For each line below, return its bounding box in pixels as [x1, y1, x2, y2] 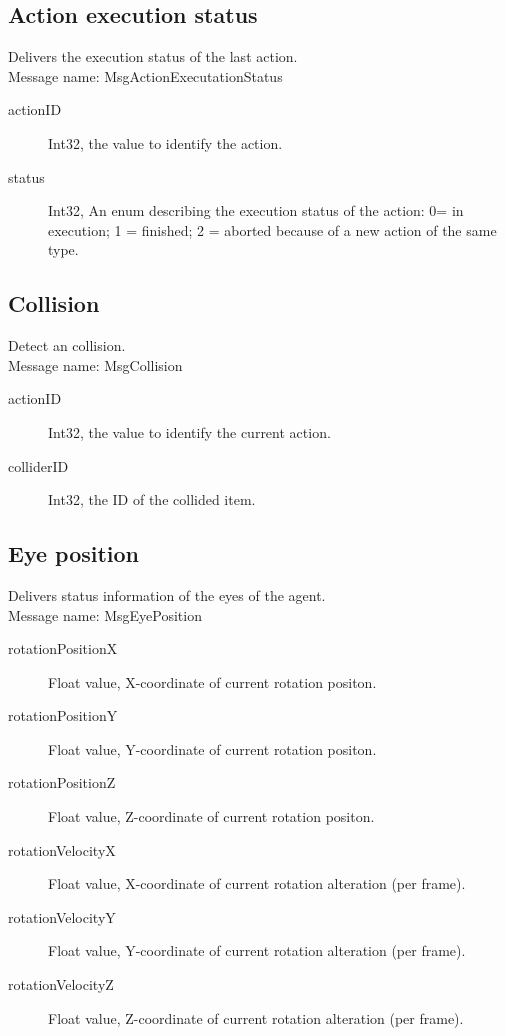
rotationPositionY [8, 705, 118, 726]
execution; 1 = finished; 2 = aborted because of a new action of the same [48, 219, 497, 240]
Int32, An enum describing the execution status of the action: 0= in [48, 200, 464, 221]
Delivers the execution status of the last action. [8, 46, 298, 67]
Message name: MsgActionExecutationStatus [8, 65, 283, 86]
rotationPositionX [8, 638, 118, 659]
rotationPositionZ [8, 772, 116, 793]
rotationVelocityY [8, 906, 116, 927]
